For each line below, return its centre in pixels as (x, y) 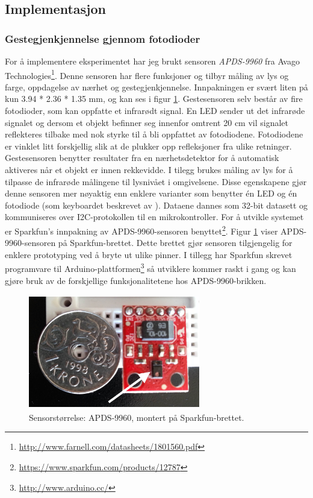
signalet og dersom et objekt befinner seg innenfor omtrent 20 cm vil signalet (147, 122)
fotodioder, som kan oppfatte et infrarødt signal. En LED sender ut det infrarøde (155, 111)
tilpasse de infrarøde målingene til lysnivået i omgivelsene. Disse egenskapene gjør (156, 181)
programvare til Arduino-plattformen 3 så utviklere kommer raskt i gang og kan (150, 268)
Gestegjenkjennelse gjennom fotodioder (103, 38)
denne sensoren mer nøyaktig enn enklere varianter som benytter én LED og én (151, 193)
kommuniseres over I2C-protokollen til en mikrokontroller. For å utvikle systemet (154, 217)
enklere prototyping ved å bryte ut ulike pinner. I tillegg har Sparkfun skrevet (149, 254)
